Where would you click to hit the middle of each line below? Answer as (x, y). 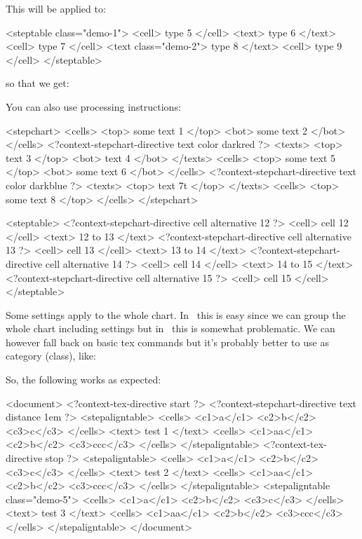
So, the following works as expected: (83, 380)
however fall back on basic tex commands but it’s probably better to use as (167, 342)
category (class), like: (51, 356)
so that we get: (38, 83)
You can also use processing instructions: (93, 106)
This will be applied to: (56, 8)
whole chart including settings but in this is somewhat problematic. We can (170, 328)
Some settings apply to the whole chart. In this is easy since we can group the (176, 314)
